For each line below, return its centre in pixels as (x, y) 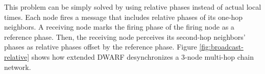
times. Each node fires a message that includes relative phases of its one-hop (124, 17)
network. (18, 67)
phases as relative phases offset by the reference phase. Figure (101, 47)
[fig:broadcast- (221, 47)
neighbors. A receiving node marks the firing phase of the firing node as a (119, 27)
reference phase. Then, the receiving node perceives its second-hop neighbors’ (125, 36)
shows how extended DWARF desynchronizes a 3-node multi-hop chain (143, 56)
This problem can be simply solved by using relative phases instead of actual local (133, 7)
